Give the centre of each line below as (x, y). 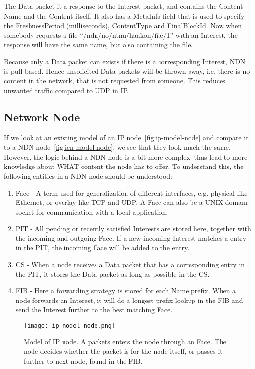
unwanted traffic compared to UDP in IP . (66, 90)
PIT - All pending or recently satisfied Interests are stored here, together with (133, 228)
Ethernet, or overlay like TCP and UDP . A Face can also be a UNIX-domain (131, 202)
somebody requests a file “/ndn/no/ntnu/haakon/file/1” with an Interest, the (121, 35)
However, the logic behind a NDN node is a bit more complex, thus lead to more (126, 156)
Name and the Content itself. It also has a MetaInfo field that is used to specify (124, 16)
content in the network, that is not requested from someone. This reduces (115, 81)
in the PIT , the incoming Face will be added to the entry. (102, 248)
